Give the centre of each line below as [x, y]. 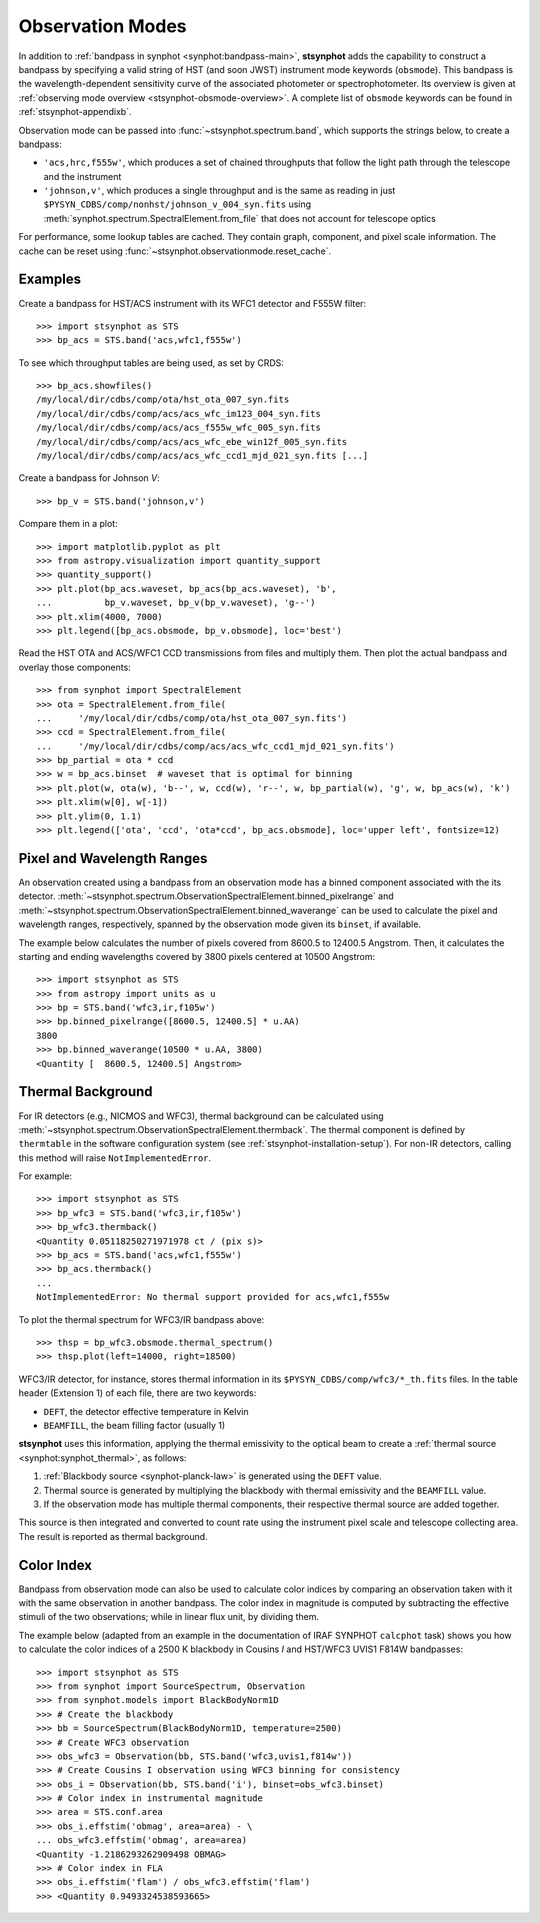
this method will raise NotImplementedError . [115, 1157]
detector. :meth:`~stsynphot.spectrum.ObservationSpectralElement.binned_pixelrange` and [206, 896]
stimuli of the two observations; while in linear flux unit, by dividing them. [169, 1617]
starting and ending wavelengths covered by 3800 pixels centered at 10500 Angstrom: [197, 956]
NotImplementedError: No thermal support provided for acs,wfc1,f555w [213, 1297]
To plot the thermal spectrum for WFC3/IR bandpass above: [141, 1319]
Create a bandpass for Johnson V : [89, 478]
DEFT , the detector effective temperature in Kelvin [146, 1411]
